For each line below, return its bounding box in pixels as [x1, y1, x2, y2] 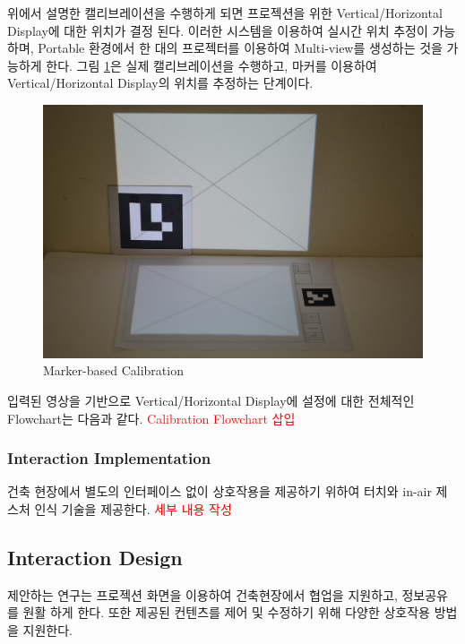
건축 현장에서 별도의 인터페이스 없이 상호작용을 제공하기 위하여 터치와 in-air [7, 482, 432, 501]
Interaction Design [7, 543, 183, 571]
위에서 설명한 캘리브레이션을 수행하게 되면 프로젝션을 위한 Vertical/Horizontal [7, 4, 443, 21]
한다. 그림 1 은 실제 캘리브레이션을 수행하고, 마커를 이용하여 [46, 56, 377, 74]
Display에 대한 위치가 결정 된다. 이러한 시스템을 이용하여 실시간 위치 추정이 [7, 21, 428, 39]
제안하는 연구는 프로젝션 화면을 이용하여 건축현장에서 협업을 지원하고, [7, 585, 398, 604]
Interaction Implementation [7, 447, 211, 469]
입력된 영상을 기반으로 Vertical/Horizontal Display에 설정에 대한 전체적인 [7, 391, 415, 409]
